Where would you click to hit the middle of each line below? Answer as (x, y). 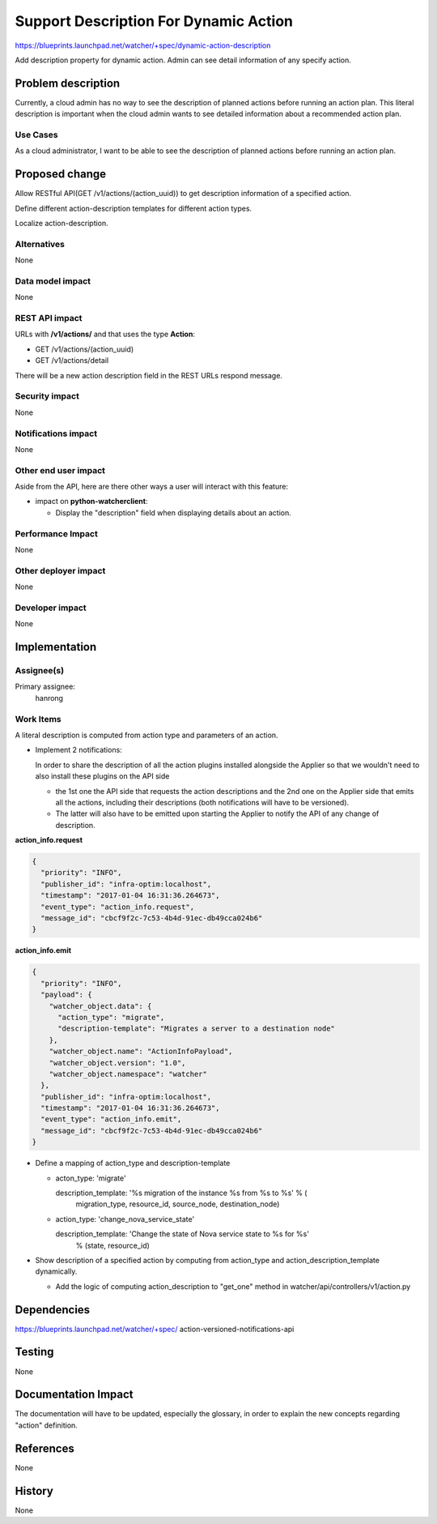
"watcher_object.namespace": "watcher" (128, 1074)
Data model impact (53, 281)
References (45, 1448)
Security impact (47, 396)
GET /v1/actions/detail (72, 361)
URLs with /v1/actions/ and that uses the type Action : (105, 334)
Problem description (68, 83)
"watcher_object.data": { (100, 1006)
